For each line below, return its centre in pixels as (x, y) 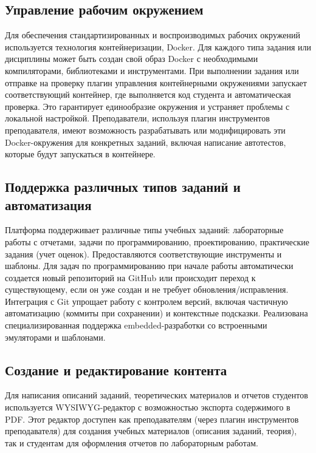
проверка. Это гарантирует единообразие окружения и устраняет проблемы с (147, 106)
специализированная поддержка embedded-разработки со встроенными (136, 325)
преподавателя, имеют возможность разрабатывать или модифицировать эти (145, 130)
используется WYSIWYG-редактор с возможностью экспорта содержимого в (148, 407)
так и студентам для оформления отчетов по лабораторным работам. (132, 442)
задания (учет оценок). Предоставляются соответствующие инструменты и (143, 254)
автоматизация (48, 204)
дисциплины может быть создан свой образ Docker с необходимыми (132, 59)
